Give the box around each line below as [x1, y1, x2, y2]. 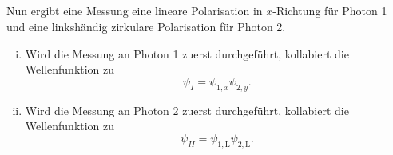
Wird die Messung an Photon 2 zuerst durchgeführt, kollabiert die [25, 101, 349, 118]
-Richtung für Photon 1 [272, 2, 387, 19]
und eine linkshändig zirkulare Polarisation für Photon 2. [6, 18, 286, 34]
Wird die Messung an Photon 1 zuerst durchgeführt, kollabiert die [25, 45, 349, 62]
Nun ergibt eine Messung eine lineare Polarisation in [6, 2, 263, 19]
